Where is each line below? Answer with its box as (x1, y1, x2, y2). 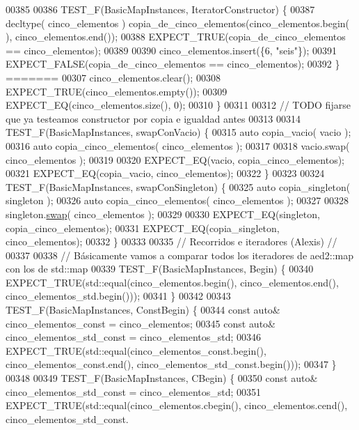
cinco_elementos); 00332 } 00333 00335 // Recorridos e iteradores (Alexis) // (6, 234, 337, 249)
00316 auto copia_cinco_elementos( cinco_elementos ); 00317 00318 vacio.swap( (6, 138, 350, 153)
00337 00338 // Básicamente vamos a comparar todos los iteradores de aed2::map (6, 247, 354, 262)
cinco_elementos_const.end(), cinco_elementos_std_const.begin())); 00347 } (6, 357, 337, 371)
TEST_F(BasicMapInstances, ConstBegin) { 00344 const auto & (6, 302, 280, 317)
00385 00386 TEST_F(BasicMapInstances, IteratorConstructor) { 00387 (6, 2, 315, 16)
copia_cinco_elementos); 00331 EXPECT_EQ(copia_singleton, (6, 220, 280, 235)
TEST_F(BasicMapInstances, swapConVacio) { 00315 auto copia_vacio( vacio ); (6, 125, 351, 139)
